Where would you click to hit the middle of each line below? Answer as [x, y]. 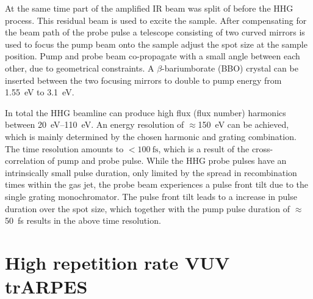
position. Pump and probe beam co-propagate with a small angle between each [153, 56]
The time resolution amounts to [64, 148]
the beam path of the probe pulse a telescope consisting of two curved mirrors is [155, 32]
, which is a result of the [204, 148]
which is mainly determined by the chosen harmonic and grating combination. [151, 136]
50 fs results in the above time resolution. [83, 220]
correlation [25, 161]
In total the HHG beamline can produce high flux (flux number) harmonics [146, 112]
